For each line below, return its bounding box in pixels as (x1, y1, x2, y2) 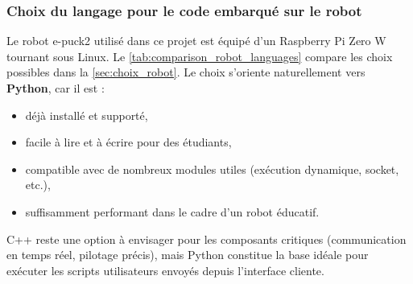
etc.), (25, 176, 51, 193)
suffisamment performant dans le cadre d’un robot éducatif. (25, 203, 320, 220)
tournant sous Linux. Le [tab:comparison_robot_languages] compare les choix (6, 47, 393, 64)
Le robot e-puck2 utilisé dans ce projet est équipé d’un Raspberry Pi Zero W (6, 32, 386, 49)
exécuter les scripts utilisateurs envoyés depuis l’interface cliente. (6, 261, 324, 278)
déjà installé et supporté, (25, 106, 148, 123)
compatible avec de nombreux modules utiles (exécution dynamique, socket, (25, 160, 399, 177)
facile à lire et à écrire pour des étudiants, (25, 134, 232, 150)
